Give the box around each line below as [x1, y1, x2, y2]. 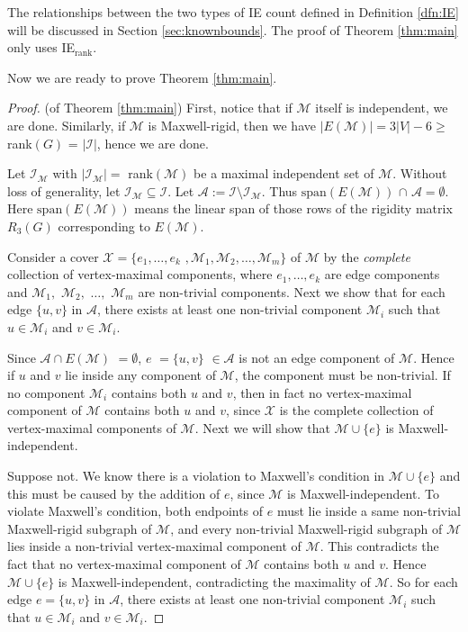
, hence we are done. [96, 133, 209, 152]
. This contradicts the [319, 537, 439, 555]
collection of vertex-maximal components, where [7, 265, 273, 284]
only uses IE [7, 38, 76, 57]
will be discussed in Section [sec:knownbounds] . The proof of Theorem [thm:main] [7, 20, 458, 39]
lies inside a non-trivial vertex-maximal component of [7, 537, 301, 555]
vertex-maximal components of [7, 418, 176, 437]
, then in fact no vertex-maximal [232, 383, 412, 402]
